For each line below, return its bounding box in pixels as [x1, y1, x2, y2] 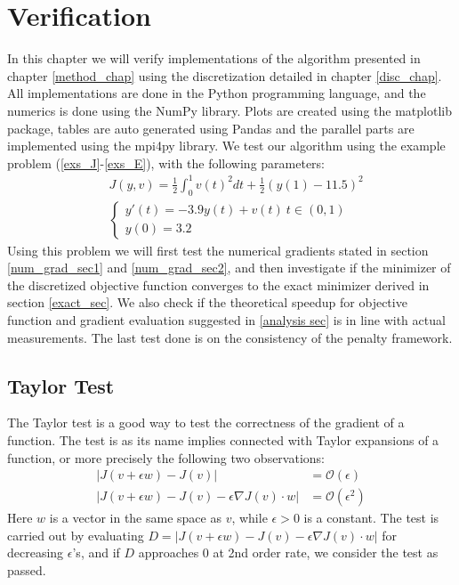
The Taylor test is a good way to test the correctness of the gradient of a [7, 413, 405, 432]
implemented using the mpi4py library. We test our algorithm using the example [7, 136, 446, 155]
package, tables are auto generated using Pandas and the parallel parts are [7, 118, 415, 137]
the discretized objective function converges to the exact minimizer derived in [7, 275, 430, 294]
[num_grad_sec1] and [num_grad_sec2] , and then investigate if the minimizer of [7, 258, 451, 277]
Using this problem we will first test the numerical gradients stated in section [7, 240, 429, 259]
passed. [7, 561, 46, 580]
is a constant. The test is [303, 508, 439, 527]
